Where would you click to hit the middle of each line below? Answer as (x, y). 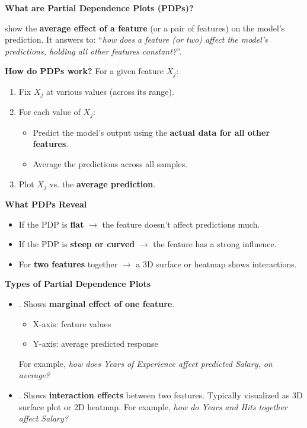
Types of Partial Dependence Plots (78, 284)
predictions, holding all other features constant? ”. (93, 51)
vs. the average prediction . (103, 183)
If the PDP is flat (51, 224)
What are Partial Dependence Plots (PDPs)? (99, 8)
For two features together (68, 263)
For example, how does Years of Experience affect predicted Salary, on (145, 363)
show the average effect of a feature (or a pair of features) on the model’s (145, 28)
